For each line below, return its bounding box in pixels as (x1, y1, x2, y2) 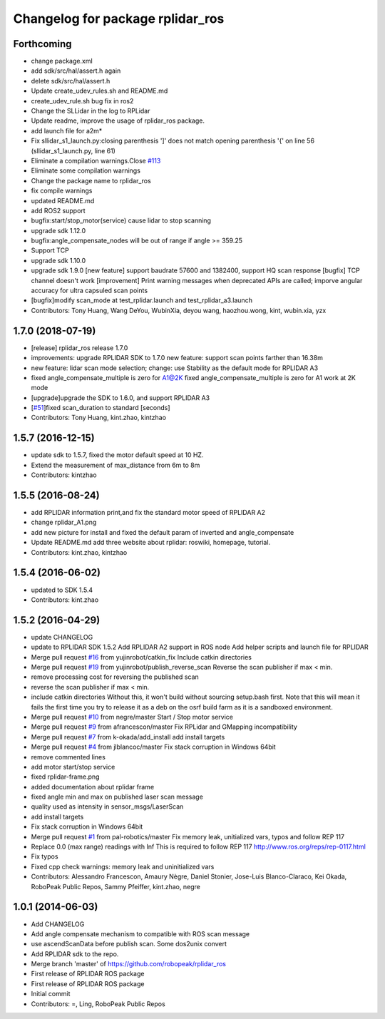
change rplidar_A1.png (31, 518, 97, 527)
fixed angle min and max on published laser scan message (31, 792, 203, 802)
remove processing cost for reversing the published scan (31, 672, 199, 681)
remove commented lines (31, 752, 106, 761)
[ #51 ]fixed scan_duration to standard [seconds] (31, 404, 170, 412)
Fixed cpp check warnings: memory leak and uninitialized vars (31, 862, 215, 871)
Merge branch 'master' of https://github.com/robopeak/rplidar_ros (31, 960, 226, 968)
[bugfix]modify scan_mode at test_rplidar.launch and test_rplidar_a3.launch (31, 296, 253, 304)
